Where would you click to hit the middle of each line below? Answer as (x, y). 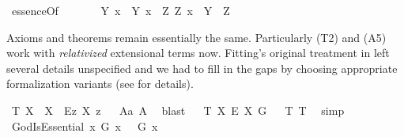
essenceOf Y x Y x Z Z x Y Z (121, 10)
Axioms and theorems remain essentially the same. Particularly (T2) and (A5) (196, 37)
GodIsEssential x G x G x (85, 126)
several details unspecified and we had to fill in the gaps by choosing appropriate (202, 68)
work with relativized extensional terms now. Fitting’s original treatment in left (198, 53)
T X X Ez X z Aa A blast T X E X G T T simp (178, 110)
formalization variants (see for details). (100, 84)
